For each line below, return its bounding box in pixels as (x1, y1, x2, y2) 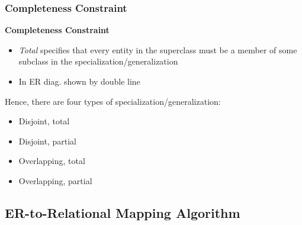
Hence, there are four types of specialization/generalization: (5, 95, 221, 107)
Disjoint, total (18, 115, 70, 127)
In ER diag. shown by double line (18, 75, 140, 87)
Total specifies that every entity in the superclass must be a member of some (18, 43, 297, 56)
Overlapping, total (18, 155, 85, 167)
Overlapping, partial (18, 174, 92, 187)
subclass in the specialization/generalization (18, 55, 178, 67)
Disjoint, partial (18, 134, 76, 147)
